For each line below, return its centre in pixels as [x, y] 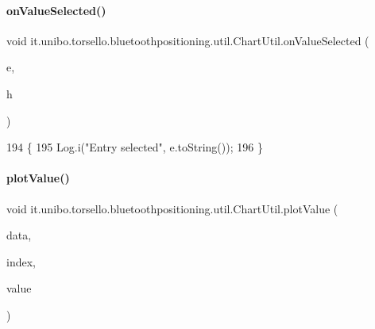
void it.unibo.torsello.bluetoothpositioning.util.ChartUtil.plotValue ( [172, 208]
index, [21, 261]
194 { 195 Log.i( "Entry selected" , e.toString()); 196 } [135, 147]
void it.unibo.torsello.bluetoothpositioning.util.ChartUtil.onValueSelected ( [188, 40]
